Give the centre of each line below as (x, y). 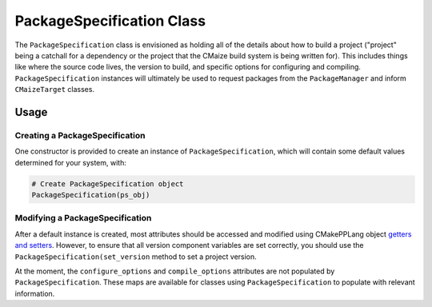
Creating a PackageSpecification (80, 135)
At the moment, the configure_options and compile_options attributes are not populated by (175, 271)
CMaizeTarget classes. (55, 90)
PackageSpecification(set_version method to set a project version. (136, 257)
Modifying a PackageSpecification (83, 218)
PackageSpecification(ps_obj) (91, 195)
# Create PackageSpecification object (108, 183)
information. (35, 293)
